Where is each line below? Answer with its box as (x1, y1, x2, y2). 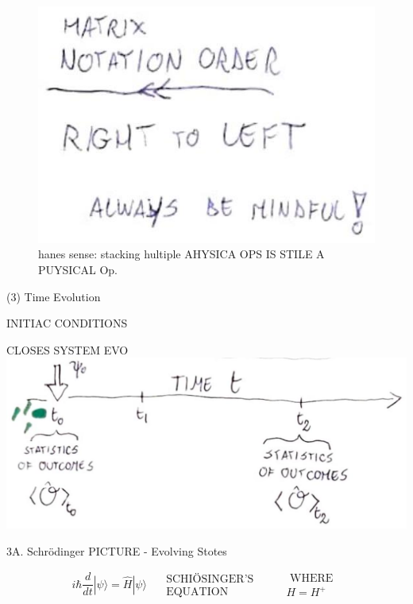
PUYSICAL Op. (38, 261, 118, 277)
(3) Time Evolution (6, 288, 101, 304)
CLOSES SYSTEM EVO (6, 341, 129, 358)
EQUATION (166, 586, 229, 598)
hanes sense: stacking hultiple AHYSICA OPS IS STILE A (38, 246, 325, 262)
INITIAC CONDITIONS (6, 315, 128, 331)
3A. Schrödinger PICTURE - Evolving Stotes (6, 543, 227, 559)
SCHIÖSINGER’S (166, 573, 254, 585)
